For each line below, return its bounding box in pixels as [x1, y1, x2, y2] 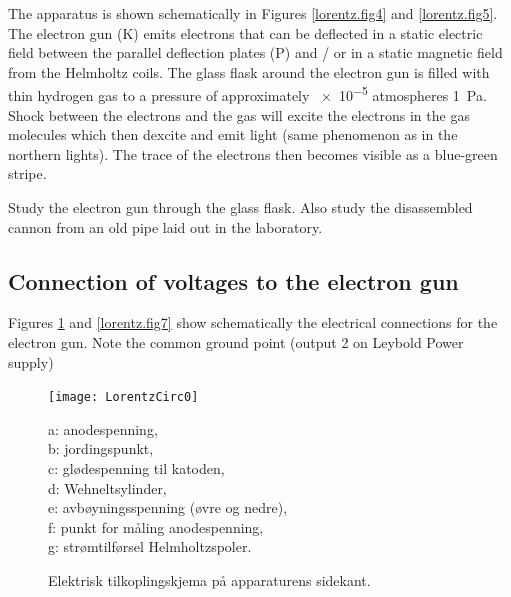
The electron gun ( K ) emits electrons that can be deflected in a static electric [8, 22, 483, 43]
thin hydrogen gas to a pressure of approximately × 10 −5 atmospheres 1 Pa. [8, 82, 487, 106]
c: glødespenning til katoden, [48, 458, 225, 479]
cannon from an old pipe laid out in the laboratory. [8, 216, 323, 237]
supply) [8, 351, 54, 372]
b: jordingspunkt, [48, 438, 154, 459]
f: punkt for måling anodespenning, [48, 516, 264, 537]
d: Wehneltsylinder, [48, 477, 167, 498]
